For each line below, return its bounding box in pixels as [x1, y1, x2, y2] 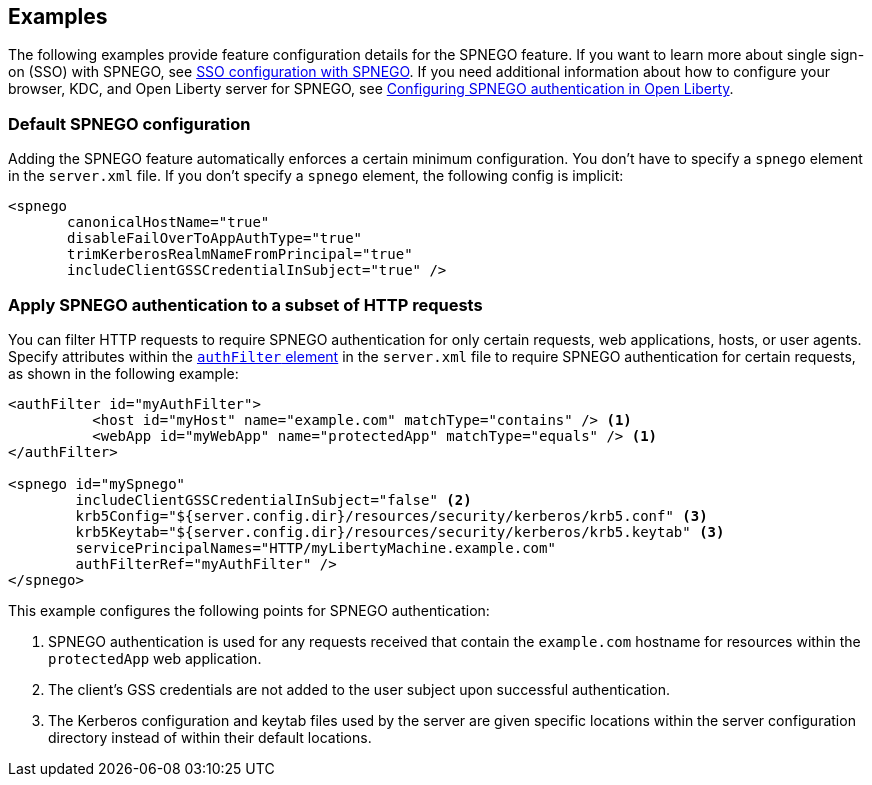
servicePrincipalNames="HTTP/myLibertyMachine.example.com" [75, 539, 556, 556]
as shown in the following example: [8, 364, 239, 382]
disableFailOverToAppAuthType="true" [67, 230, 363, 247]
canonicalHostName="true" [67, 214, 270, 231]
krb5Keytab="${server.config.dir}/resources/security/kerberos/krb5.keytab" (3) [75, 523, 725, 540]
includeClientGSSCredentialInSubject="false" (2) [75, 491, 472, 508]
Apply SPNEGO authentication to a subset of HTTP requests [8, 294, 483, 315]
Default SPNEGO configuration [8, 113, 251, 134]
